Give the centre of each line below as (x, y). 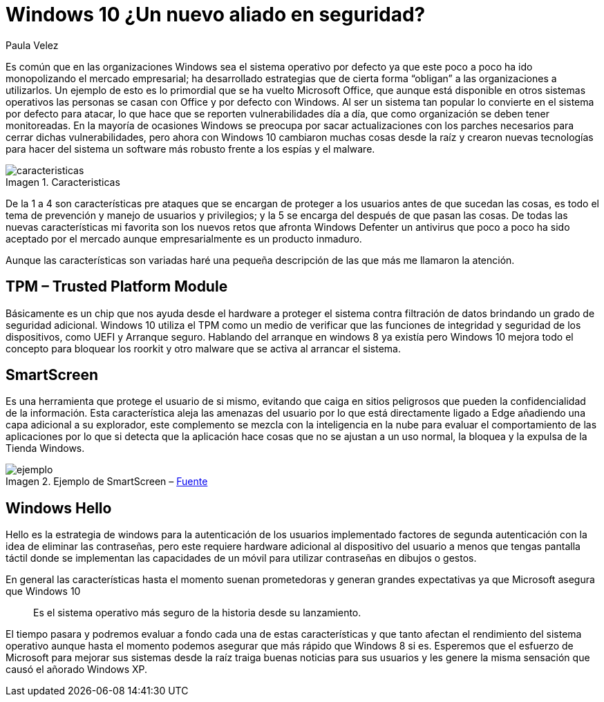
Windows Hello (59, 508)
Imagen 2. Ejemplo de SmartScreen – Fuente (107, 482)
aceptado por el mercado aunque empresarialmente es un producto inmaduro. (184, 238)
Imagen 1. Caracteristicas (63, 182)
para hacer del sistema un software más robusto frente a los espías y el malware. (190, 149)
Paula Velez (32, 45)
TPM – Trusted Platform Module (117, 287)
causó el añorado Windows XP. (77, 670)
